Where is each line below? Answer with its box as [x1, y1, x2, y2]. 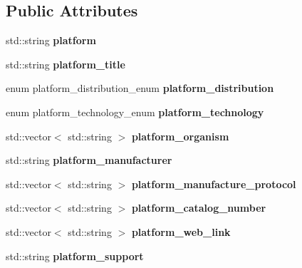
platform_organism [131, 128, 229, 143]
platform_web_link [131, 224, 231, 239]
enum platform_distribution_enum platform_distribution [6, 81, 274, 96]
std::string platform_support [6, 248, 144, 263]
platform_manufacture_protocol [131, 176, 296, 191]
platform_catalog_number [131, 200, 266, 215]
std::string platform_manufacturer [6, 153, 172, 167]
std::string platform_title [6, 56, 125, 71]
